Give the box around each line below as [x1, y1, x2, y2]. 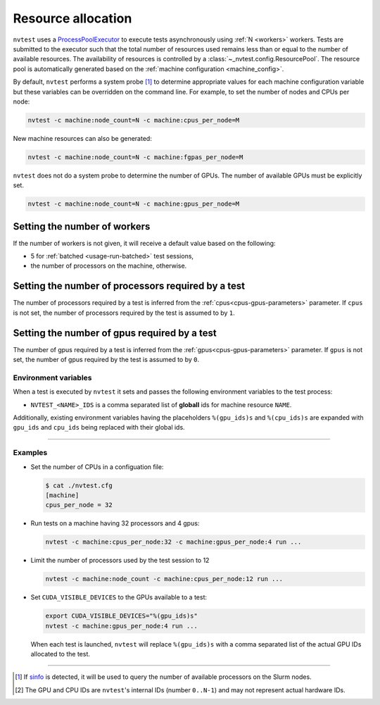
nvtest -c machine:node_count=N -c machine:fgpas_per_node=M [27, 153, 243, 161]
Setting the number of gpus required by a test [13, 327, 217, 339]
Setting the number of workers [13, 220, 151, 232]
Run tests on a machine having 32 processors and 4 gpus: [30, 519, 200, 528]
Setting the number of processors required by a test [13, 280, 246, 292]
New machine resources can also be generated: [13, 134, 153, 142]
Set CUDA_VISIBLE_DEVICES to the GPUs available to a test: [30, 593, 208, 601]
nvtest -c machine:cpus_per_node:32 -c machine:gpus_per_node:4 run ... [45, 538, 302, 546]
